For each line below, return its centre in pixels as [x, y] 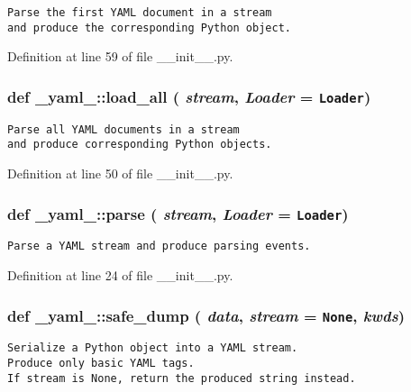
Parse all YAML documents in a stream [123, 129]
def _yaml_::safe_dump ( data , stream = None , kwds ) [206, 315]
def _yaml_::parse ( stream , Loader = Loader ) [178, 213]
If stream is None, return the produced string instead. [182, 378]
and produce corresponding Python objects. [140, 145]
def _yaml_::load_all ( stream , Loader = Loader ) [189, 96]
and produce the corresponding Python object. [149, 27]
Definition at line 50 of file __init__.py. [120, 173]
